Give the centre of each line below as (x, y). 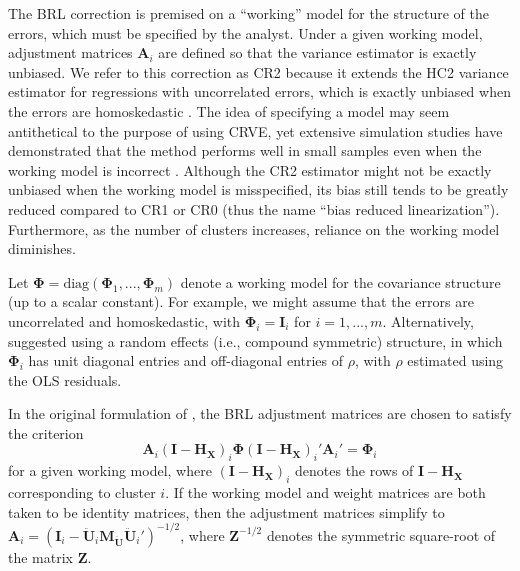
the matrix (40, 556)
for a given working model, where (110, 470)
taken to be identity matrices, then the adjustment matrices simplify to (226, 511)
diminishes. (42, 248)
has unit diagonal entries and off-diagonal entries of (186, 360)
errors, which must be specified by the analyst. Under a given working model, (245, 32)
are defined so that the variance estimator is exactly (317, 52)
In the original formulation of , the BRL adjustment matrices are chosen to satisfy (260, 413)
